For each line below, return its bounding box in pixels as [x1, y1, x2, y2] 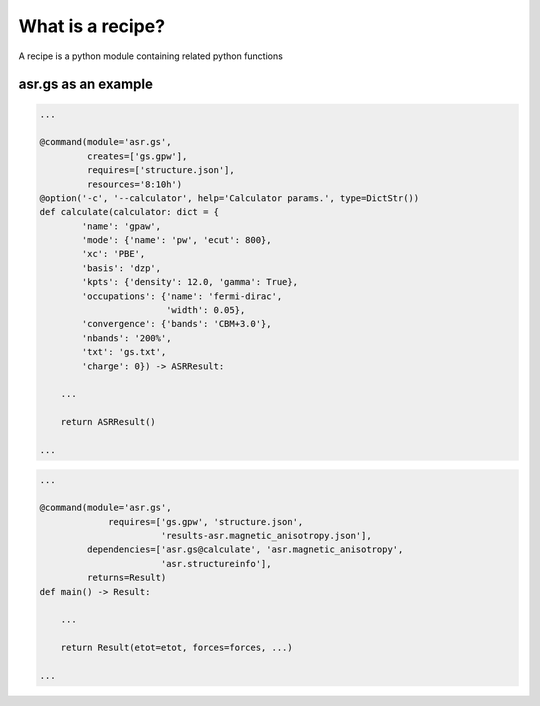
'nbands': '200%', [81, 332, 172, 344]
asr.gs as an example [18, 76, 154, 93]
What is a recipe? [18, 15, 165, 37]
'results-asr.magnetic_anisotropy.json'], [160, 530, 372, 542]
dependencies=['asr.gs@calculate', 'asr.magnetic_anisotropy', [86, 544, 404, 555]
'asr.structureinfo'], [160, 558, 272, 569]
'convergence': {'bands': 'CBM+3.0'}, [81, 318, 272, 330]
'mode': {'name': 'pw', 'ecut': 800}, [81, 235, 272, 246]
